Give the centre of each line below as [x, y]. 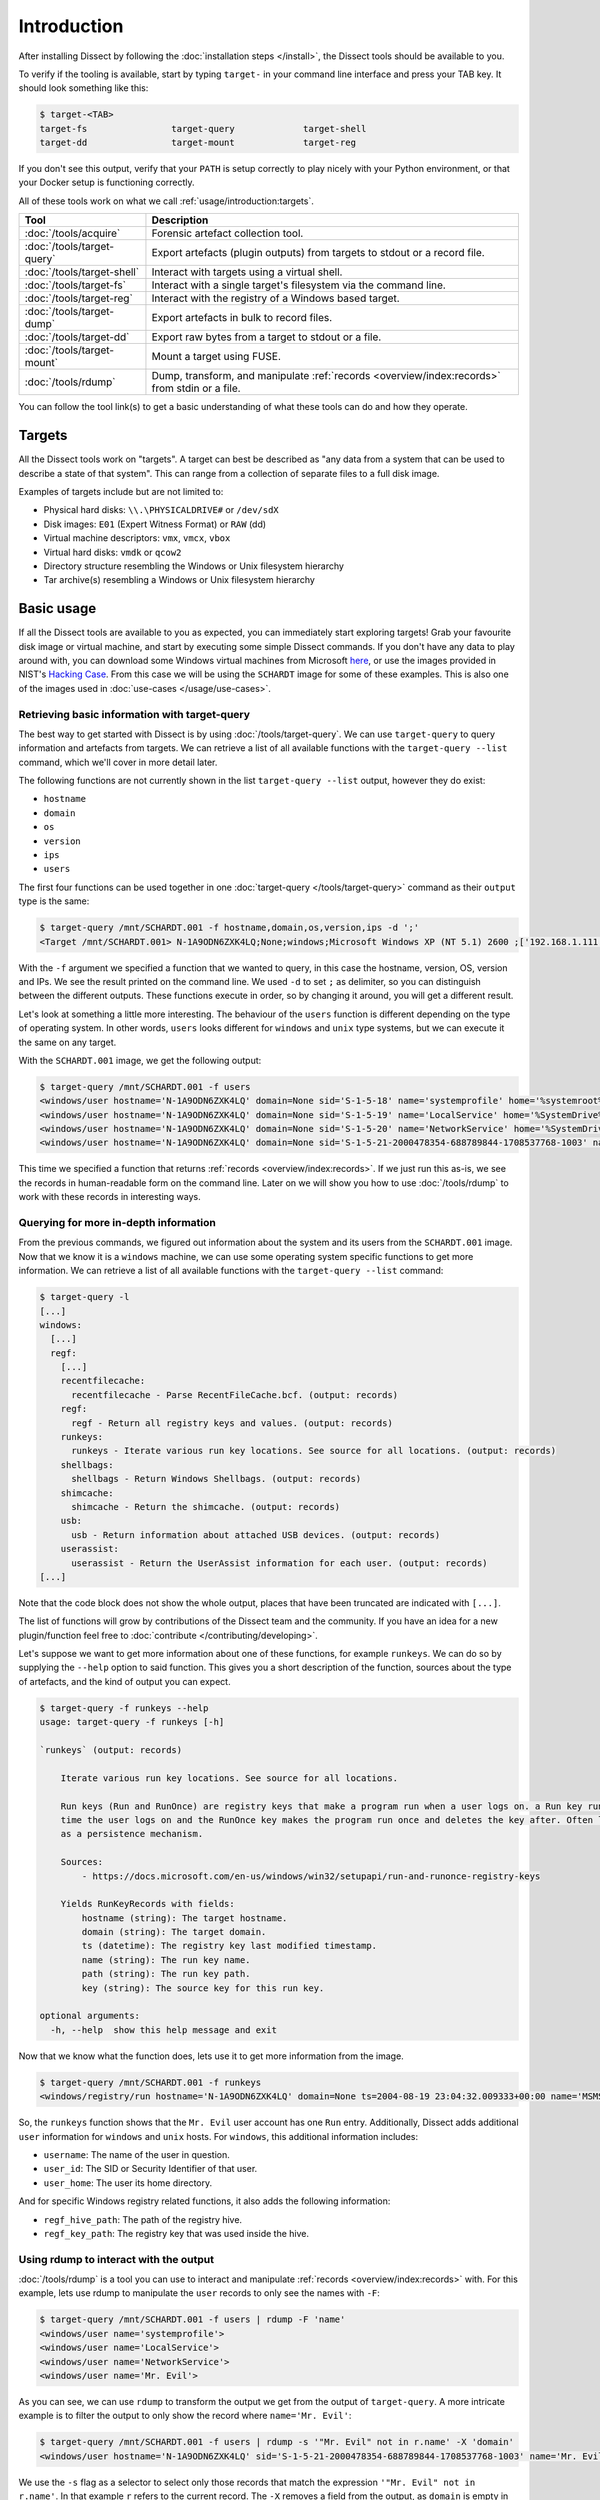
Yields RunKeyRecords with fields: [147, 1904]
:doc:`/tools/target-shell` [82, 272]
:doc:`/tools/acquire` [72, 233]
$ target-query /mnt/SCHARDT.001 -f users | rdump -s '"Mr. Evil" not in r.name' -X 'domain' [277, 2442]
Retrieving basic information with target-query [134, 714]
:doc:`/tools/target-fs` [75, 285]
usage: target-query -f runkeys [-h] [132, 1722]
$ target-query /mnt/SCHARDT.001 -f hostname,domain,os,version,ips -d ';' [229, 928]
